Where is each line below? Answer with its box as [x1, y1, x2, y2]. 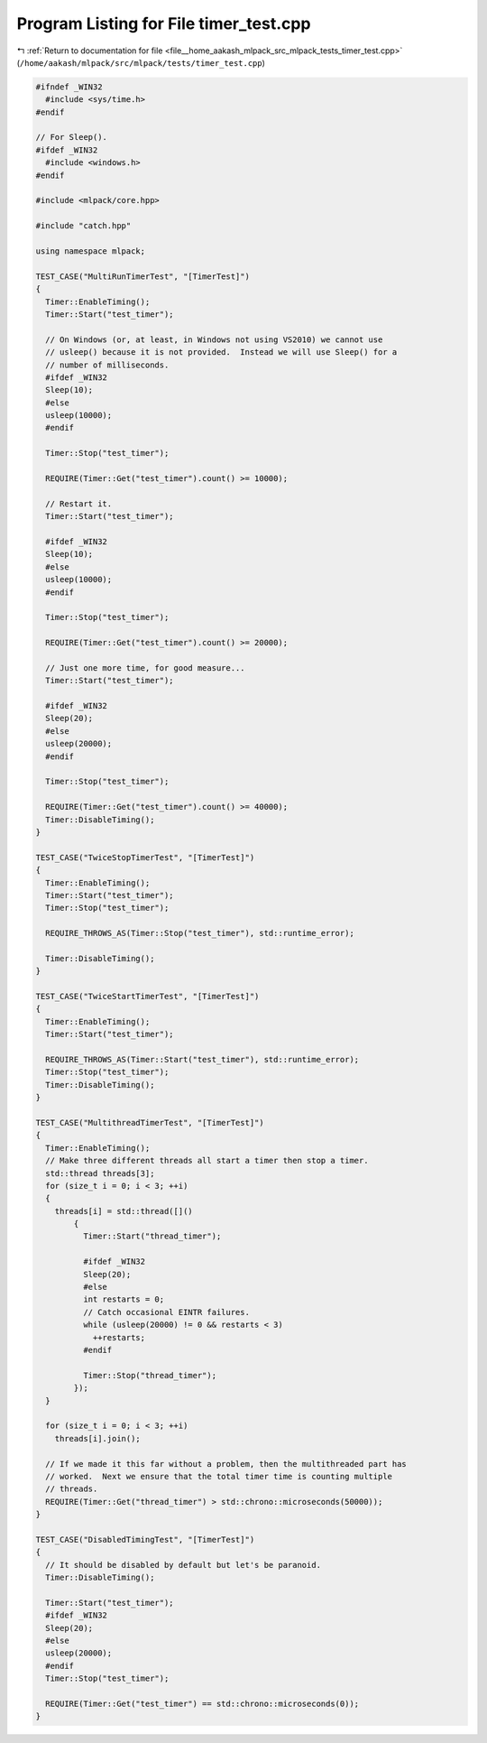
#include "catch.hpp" [35, 221, 132, 231]
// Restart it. [45, 498, 113, 509]
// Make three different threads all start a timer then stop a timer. [45, 1155, 369, 1166]
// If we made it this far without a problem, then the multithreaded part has [45, 1459, 408, 1469]
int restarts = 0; [82, 1294, 165, 1304]
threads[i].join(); [54, 1433, 142, 1443]
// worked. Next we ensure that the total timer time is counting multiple [45, 1471, 392, 1481]
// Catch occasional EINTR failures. [82, 1307, 250, 1317]
